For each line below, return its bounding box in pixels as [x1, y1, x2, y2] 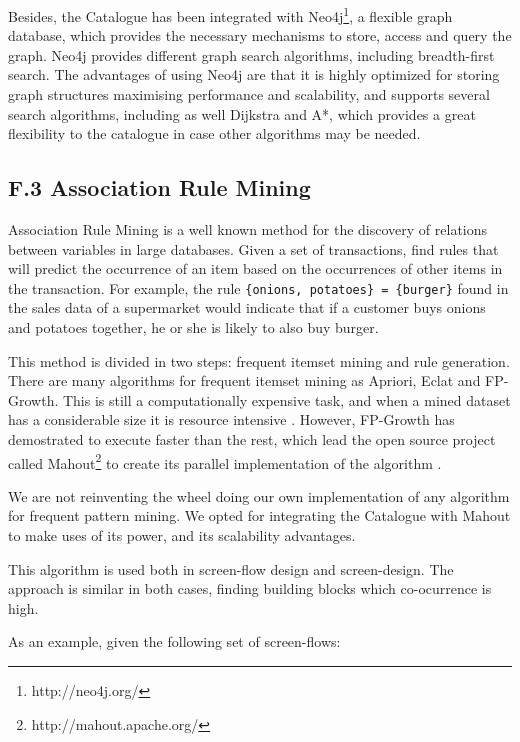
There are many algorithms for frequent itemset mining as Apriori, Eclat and [8, 370, 481, 391]
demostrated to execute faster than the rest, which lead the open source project [8, 429, 496, 450]
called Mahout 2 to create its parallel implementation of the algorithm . [8, 449, 442, 473]
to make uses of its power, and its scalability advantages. [8, 525, 356, 546]
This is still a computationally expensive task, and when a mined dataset [62, 389, 511, 410]
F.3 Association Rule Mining [8, 172, 311, 203]
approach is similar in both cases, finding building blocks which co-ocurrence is [8, 578, 492, 599]
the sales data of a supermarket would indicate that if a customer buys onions [8, 297, 486, 318]
